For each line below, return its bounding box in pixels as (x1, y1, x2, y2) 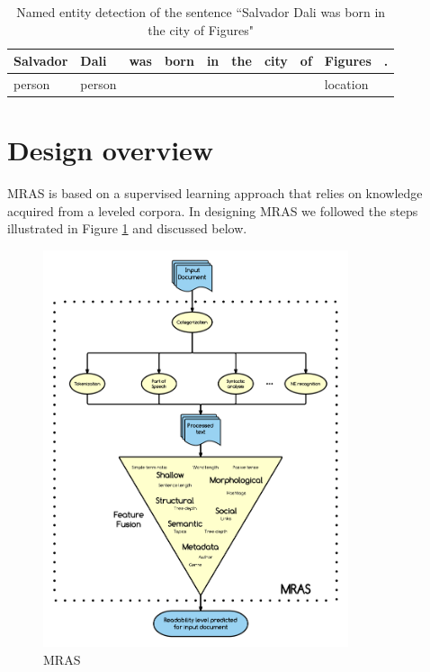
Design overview (7, 132, 214, 168)
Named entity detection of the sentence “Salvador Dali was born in (16, 3, 386, 21)
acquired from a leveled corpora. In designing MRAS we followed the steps (7, 201, 418, 220)
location (324, 75, 369, 94)
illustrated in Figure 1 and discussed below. (7, 219, 247, 238)
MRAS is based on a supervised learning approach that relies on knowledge (7, 184, 423, 203)
